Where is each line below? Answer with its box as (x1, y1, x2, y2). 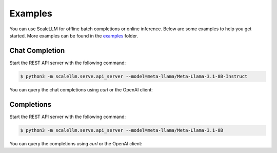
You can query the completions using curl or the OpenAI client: (9, 140, 143, 146)
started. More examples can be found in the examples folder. (9, 32, 138, 39)
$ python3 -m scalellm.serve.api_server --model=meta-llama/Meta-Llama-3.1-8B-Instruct (20, 73, 248, 79)
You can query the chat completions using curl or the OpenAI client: (9, 86, 153, 92)
